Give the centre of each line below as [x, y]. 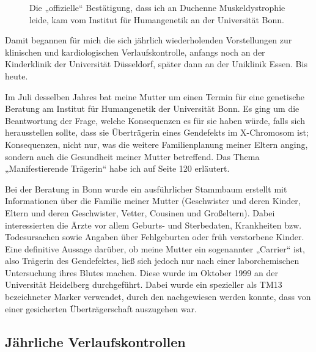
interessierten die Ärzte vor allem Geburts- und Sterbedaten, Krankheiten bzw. [153, 225]
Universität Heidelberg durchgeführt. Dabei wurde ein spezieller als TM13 [144, 284]
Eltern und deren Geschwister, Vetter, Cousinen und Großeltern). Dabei [140, 212]
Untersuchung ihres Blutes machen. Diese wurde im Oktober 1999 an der [141, 272]
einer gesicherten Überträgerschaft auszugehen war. [101, 308]
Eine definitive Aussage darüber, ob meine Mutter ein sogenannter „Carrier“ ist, [155, 248]
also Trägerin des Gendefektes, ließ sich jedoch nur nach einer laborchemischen [152, 261]
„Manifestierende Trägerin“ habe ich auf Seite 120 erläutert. [117, 168]
